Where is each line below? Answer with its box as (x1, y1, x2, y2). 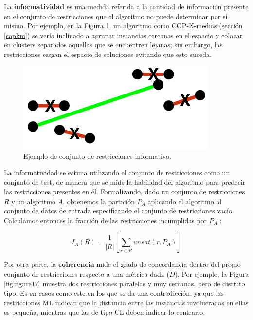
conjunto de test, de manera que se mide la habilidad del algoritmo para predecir (4, 177, 246, 187)
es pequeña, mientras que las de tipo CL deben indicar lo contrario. (4, 307, 205, 317)
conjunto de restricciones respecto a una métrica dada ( (4, 268, 169, 279)
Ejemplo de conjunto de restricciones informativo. (23, 151, 171, 161)
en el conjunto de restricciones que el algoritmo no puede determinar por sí (4, 11, 228, 21)
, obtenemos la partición (63, 196, 135, 206)
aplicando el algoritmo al (147, 196, 222, 206)
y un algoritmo (11, 196, 55, 206)
